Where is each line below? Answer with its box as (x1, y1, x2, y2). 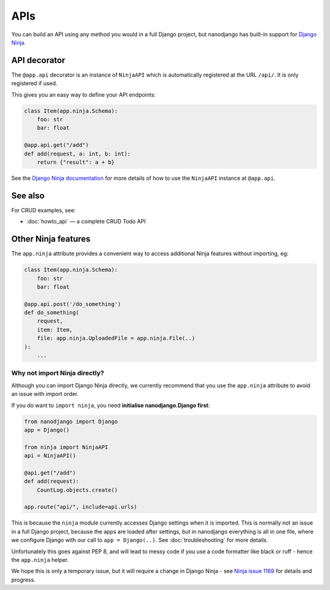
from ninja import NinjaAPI (24, 444, 108, 450)
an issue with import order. (11, 390, 79, 398)
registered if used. (11, 80, 57, 87)
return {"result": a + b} (37, 159, 115, 165)
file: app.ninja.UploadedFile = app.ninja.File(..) (37, 335, 196, 342)
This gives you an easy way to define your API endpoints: (11, 91, 156, 98)
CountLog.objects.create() (37, 487, 119, 493)
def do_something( (24, 309, 79, 316)
